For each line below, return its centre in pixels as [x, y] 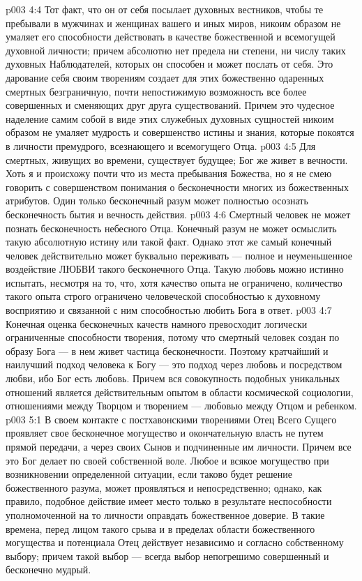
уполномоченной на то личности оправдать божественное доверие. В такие [165, 514]
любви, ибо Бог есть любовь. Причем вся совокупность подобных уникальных [173, 378]
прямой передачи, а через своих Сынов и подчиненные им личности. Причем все [179, 446]
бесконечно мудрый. [48, 569]
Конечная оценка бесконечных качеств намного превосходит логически [157, 323]
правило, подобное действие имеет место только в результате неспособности [169, 501]
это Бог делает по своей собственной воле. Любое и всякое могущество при [167, 460]
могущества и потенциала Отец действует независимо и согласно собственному [175, 542]
